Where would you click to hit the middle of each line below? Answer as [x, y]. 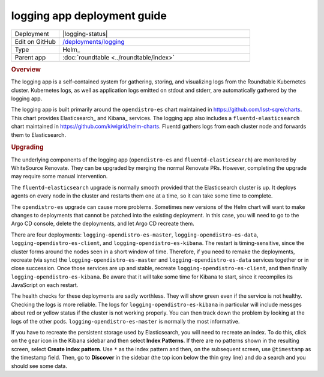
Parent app [30, 57]
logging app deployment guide [89, 16]
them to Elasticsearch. [38, 134]
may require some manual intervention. [59, 176]
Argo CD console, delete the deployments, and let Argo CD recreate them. [103, 224]
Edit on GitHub [35, 41]
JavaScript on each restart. [45, 285]
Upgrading [27, 147]
